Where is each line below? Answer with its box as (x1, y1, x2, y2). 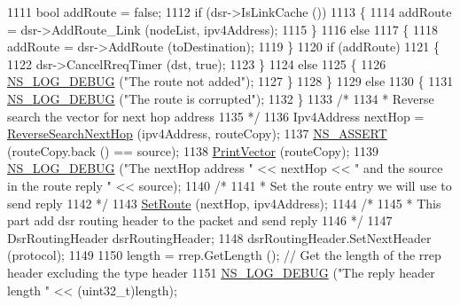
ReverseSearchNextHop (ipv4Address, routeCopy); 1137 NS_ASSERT (7, 124, 387, 143)
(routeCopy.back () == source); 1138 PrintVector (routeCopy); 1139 (7, 141, 378, 160)
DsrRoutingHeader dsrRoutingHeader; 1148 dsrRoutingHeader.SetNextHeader (7, 228, 432, 247)
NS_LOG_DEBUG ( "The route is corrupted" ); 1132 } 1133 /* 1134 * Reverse (7, 89, 434, 107)
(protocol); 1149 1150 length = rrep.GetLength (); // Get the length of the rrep (7, 246, 441, 264)
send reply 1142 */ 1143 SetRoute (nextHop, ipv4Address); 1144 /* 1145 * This (7, 193, 441, 212)
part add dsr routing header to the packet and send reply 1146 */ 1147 (7, 211, 393, 230)
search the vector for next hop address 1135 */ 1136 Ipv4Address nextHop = (7, 106, 425, 125)
